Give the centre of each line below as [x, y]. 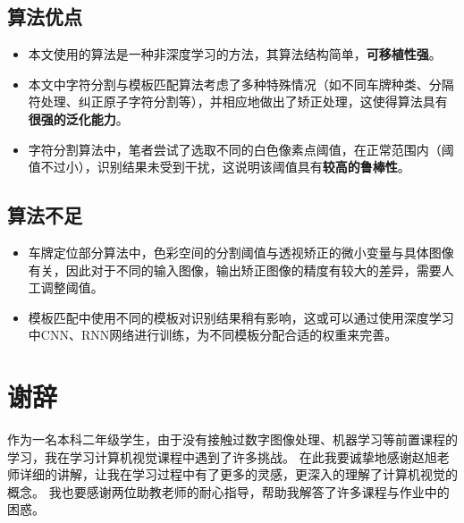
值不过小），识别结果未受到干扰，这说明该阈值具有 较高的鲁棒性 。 [219, 167]
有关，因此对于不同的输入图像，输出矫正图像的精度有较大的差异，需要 [235, 270]
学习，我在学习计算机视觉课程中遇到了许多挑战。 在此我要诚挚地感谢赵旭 [222, 456]
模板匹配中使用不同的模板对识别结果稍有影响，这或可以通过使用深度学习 [241, 317]
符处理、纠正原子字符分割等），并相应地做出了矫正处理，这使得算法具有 [238, 101]
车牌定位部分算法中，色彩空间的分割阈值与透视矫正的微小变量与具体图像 [241, 252]
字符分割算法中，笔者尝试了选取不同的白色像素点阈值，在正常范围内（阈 [241, 149]
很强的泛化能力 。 [78, 118]
